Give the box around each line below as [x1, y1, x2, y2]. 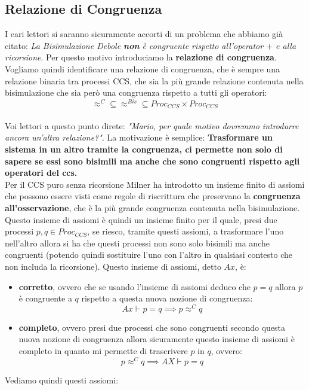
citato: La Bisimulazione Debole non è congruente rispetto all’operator [5, 39, 264, 51]
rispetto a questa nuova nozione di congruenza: [81, 292, 253, 304]
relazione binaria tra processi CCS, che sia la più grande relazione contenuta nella [5, 74, 304, 87]
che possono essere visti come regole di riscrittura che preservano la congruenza [5, 190, 301, 202]
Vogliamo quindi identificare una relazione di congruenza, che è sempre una [5, 62, 280, 75]
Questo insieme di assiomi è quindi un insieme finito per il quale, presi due [5, 213, 277, 226]
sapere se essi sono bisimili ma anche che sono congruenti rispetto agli [5, 154, 300, 167]
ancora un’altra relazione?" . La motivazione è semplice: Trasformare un [5, 131, 273, 144]
